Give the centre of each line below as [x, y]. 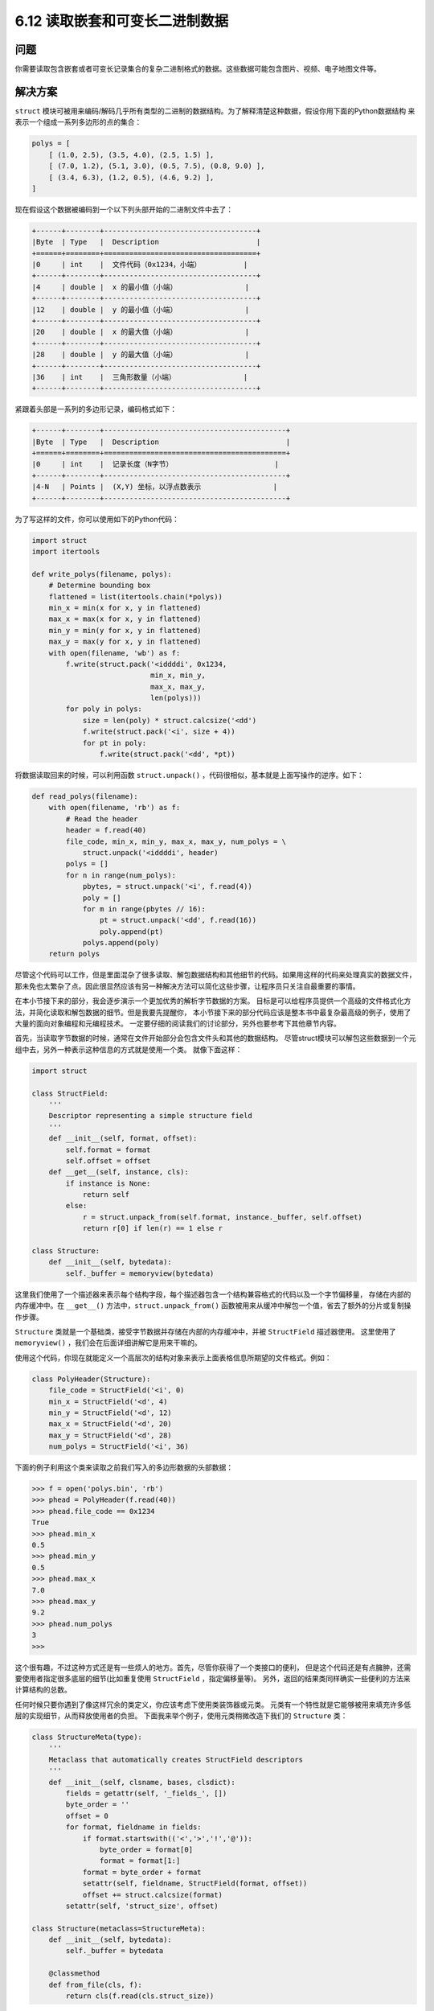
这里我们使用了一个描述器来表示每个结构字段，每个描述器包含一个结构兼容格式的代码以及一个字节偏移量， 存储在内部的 [213, 1294]
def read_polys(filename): [85, 797]
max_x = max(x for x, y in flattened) [125, 619]
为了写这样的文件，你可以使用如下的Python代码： [97, 519]
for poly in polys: [104, 709]
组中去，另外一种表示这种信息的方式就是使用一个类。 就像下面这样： [129, 1049]
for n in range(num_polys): [121, 875]
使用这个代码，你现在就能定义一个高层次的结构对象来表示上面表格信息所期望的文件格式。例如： [173, 1357]
